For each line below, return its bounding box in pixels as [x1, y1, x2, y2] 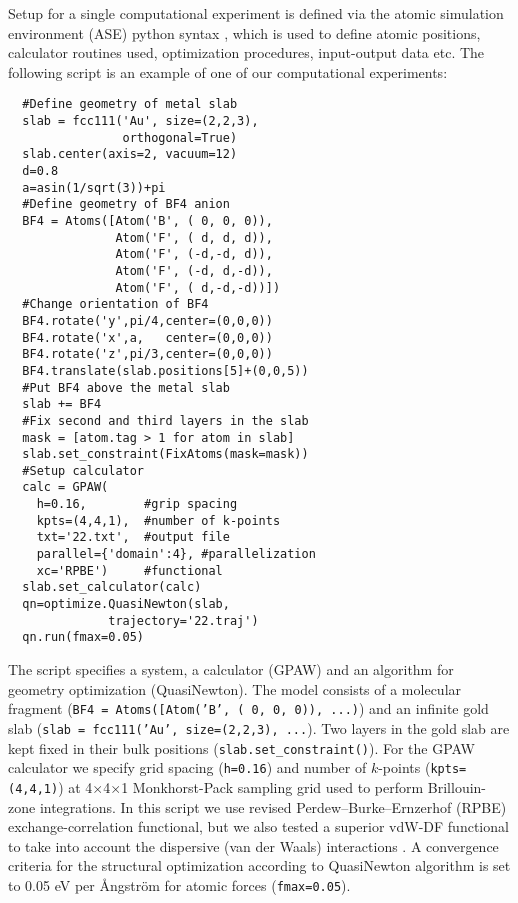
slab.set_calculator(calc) [22, 580, 202, 595]
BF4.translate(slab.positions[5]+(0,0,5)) [22, 363, 309, 378]
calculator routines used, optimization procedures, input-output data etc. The [8, 42, 485, 63]
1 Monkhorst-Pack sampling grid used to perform [121, 776, 424, 797]
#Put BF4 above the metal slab [22, 380, 230, 395]
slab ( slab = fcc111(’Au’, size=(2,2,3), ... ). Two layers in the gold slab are [8, 717, 510, 738]
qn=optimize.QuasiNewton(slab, [22, 597, 230, 612]
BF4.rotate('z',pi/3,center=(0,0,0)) [22, 347, 273, 362]
